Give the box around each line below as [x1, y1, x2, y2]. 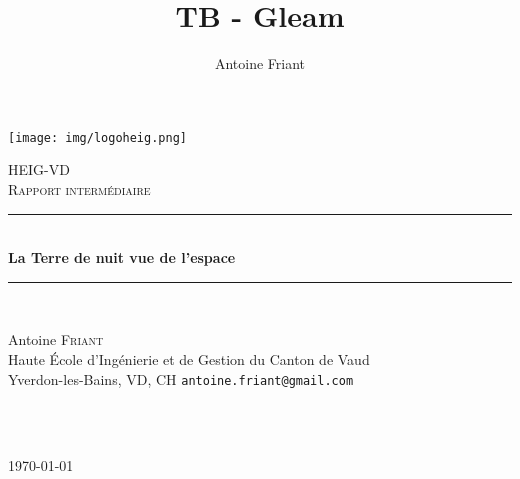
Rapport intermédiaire [8, 178, 151, 199]
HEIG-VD [8, 159, 70, 180]
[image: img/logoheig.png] [8, 130, 187, 145]
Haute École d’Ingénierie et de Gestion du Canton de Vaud [8, 348, 370, 369]
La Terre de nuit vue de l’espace [8, 247, 236, 268]
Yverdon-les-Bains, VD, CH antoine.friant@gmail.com [8, 368, 354, 389]
